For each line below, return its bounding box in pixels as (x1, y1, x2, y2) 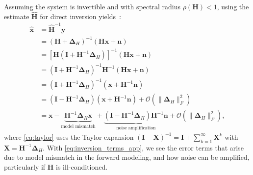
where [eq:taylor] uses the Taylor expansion (4, 131, 134, 142)
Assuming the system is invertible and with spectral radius (4, 1, 180, 11)
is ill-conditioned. (56, 161, 108, 172)
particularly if (4, 161, 46, 172)
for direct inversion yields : (40, 11, 121, 21)
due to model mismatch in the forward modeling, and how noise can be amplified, (4, 152, 250, 162)
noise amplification (116, 125, 156, 131)
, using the (217, 1, 249, 11)
